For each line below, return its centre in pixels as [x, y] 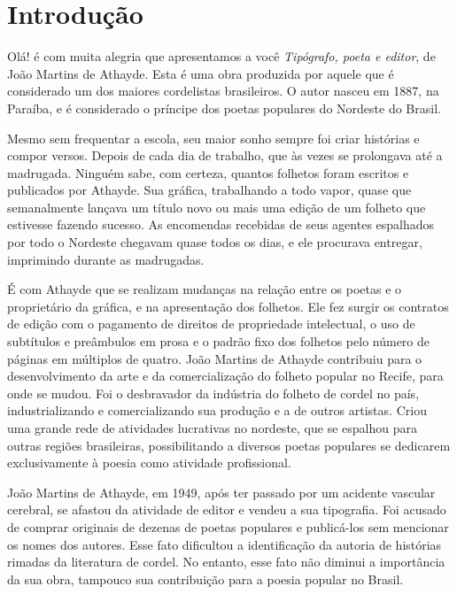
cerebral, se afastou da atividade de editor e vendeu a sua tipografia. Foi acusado [227, 509]
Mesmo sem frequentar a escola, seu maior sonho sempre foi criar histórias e [213, 138]
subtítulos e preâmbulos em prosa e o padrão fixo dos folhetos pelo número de [218, 341]
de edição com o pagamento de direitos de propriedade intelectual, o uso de [211, 324]
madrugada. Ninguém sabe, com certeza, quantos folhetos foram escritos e [208, 172]
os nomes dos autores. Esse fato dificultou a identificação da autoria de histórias [225, 544]
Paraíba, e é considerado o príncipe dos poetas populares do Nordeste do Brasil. [224, 108]
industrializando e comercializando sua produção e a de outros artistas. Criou [217, 410]
